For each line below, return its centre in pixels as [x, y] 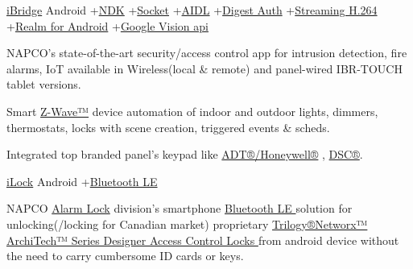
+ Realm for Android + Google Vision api [107, 25]
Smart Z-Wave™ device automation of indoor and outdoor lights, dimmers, [192, 111]
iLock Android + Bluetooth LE [82, 181]
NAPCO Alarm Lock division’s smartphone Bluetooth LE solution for [180, 208]
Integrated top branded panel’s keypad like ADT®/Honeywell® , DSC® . [185, 154]
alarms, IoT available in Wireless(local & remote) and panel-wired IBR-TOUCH [204, 68]
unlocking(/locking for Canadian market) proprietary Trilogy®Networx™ [187, 223]
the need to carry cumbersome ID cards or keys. [125, 256]
